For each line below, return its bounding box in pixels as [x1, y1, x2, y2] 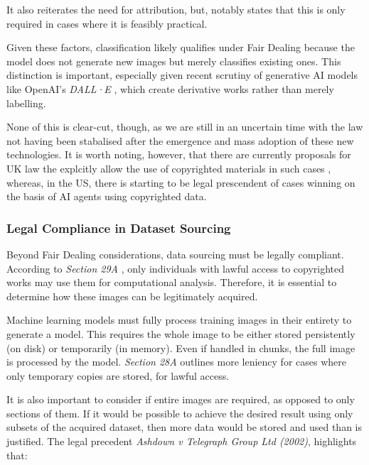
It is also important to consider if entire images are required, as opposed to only [6, 392, 355, 407]
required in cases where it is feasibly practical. [6, 16, 208, 31]
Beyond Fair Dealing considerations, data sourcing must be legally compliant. [6, 246, 344, 261]
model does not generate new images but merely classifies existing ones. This [6, 53, 341, 68]
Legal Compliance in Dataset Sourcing [6, 219, 231, 236]
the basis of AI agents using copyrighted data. [6, 189, 207, 204]
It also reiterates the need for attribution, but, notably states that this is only [6, 2, 346, 16]
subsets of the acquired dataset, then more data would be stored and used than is [6, 420, 362, 434]
